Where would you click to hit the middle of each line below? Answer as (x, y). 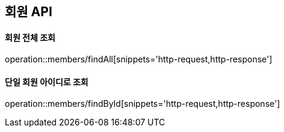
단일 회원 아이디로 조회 (47, 82)
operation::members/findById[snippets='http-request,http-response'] (143, 104)
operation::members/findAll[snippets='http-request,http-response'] (139, 59)
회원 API (29, 12)
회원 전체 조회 (30, 37)
